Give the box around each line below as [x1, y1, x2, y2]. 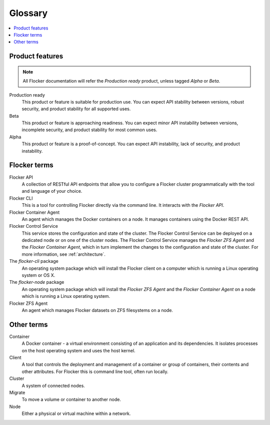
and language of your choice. [21, 188, 82, 194]
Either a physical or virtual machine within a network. [21, 410, 131, 416]
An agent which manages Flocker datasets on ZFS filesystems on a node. [21, 307, 173, 313]
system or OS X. [21, 272, 55, 278]
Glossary [9, 8, 48, 19]
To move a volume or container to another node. [21, 396, 121, 402]
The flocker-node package [9, 279, 64, 285]
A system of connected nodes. [21, 382, 85, 388]
